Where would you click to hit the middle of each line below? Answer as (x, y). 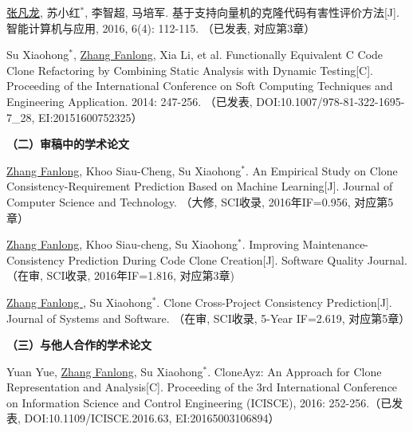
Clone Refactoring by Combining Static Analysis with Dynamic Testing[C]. (190, 70)
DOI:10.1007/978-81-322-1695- (330, 101)
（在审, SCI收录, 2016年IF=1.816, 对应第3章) (121, 275)
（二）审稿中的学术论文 (68, 144)
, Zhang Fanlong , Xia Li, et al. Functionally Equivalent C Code (228, 55)
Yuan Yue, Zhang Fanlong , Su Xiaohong (105, 371)
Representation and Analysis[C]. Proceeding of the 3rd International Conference (202, 387)
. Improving (270, 244)
